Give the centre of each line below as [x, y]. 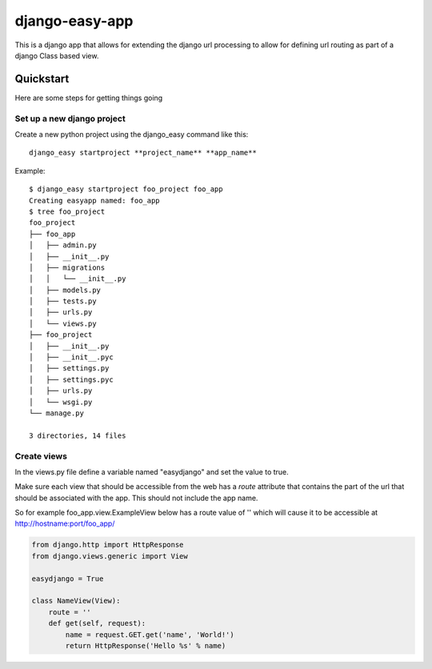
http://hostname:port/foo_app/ [65, 523]
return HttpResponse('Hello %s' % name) [146, 645]
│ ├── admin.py [63, 245]
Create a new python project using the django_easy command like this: [132, 134]
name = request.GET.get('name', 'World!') [150, 635]
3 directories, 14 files [78, 435]
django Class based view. [57, 55]
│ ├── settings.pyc [71, 379]
